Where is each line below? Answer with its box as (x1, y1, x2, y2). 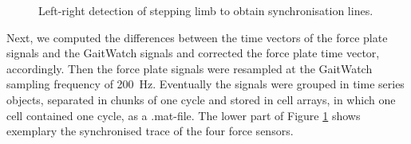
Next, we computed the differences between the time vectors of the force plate (6, 29, 388, 45)
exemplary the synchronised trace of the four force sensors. (6, 123, 294, 139)
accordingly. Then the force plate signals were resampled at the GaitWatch (6, 60, 373, 76)
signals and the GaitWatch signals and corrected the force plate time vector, (6, 45, 380, 61)
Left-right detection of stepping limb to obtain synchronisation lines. (38, 2, 373, 18)
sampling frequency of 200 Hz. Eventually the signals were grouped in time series (6, 76, 405, 92)
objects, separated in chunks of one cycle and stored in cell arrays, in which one (6, 91, 396, 107)
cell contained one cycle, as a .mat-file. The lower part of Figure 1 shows (6, 107, 361, 123)
